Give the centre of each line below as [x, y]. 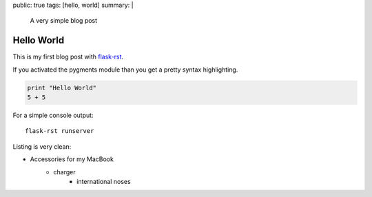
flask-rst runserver [60, 131]
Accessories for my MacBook [72, 159]
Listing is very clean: [42, 146]
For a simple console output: [53, 115]
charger [64, 172]
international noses [104, 182]
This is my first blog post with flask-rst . [68, 57]
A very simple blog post [64, 21]
